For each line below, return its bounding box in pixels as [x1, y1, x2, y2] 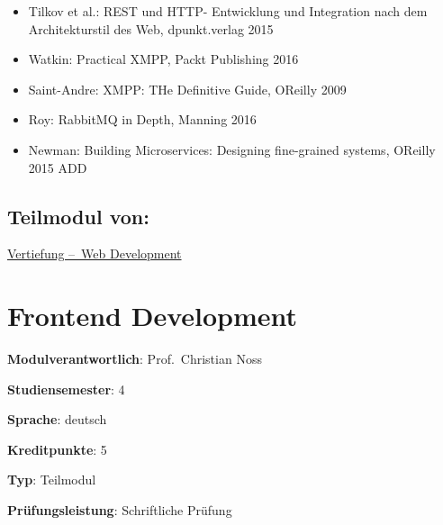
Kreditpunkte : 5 [7, 439, 107, 458]
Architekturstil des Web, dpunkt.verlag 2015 [28, 19, 274, 38]
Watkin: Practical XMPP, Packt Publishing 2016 [28, 50, 299, 68]
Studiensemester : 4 [7, 379, 125, 398]
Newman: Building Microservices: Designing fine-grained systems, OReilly [28, 140, 436, 158]
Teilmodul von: [7, 202, 149, 230]
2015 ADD [28, 158, 87, 177]
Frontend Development [7, 297, 298, 334]
